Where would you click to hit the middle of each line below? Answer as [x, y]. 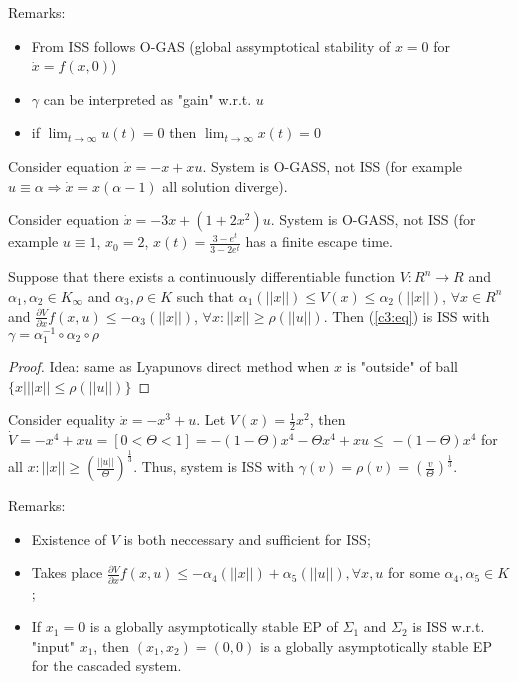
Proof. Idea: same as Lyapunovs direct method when [169, 366]
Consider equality [62, 419]
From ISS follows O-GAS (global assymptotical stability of [211, 45]
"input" [53, 645]
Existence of [68, 538]
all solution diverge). [225, 185]
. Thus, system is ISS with [214, 466]
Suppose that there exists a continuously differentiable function [201, 276]
